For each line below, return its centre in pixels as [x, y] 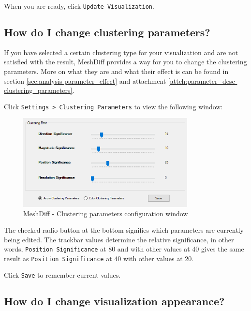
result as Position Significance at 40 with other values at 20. [99, 258]
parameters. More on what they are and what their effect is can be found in [116, 71]
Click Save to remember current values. [62, 274]
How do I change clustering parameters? [107, 32]
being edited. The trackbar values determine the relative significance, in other [119, 239]
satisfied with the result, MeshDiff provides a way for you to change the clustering [125, 62]
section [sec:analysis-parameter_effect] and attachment [85, 81]
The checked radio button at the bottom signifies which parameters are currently [124, 230]
